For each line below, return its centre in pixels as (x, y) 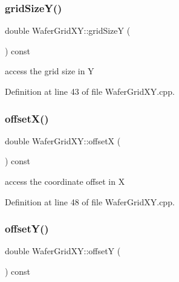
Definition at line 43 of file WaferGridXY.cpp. (90, 91)
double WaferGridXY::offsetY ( (63, 251)
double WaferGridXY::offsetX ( (63, 140)
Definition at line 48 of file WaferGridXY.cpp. (90, 201)
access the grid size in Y (50, 71)
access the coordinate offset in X (65, 181)
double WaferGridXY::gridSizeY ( (68, 30)
